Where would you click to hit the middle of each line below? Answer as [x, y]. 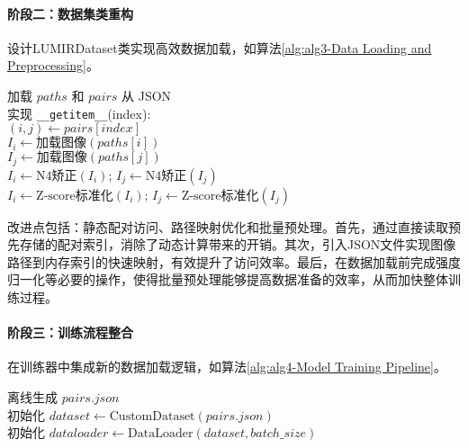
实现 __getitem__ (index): [79, 113]
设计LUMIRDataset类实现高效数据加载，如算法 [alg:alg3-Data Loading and [220, 47]
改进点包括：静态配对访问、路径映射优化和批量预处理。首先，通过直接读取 [228, 226]
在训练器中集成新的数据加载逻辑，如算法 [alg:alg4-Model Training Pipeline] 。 [227, 367]
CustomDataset [152, 416]
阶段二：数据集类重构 [70, 13]
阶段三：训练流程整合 [70, 332]
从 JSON [147, 95]
